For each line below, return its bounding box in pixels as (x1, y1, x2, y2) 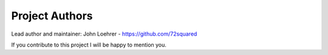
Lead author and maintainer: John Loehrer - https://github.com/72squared (11, 30, 197, 37)
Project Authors (11, 9, 94, 22)
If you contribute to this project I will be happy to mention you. (11, 41, 167, 48)
